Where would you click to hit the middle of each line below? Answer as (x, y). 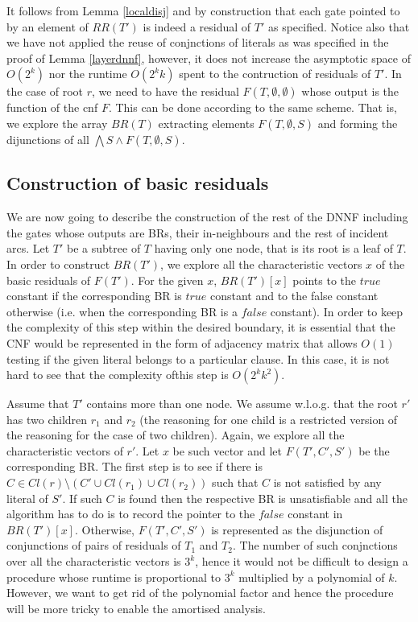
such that (235, 482)
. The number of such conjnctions (315, 545)
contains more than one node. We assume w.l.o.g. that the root (242, 404)
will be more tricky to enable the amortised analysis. (136, 608)
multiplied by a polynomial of (312, 577)
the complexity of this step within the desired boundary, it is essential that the (201, 327)
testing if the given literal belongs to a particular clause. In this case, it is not (198, 358)
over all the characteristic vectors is (94, 561)
